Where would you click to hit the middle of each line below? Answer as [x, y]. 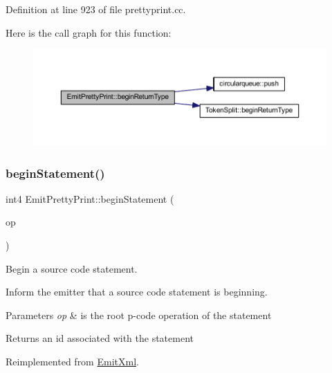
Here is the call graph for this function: [89, 32]
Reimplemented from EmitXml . [72, 362]
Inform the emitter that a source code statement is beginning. [137, 292]
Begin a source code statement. [72, 268]
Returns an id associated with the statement [100, 338]
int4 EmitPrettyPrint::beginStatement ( [90, 198]
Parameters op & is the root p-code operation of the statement [139, 315]
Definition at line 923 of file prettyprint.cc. [96, 9]
